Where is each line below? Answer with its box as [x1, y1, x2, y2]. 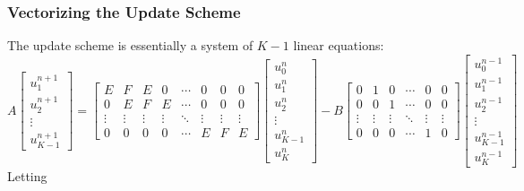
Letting [7, 167, 47, 186]
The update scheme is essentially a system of [7, 36, 253, 55]
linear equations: [293, 36, 384, 55]
